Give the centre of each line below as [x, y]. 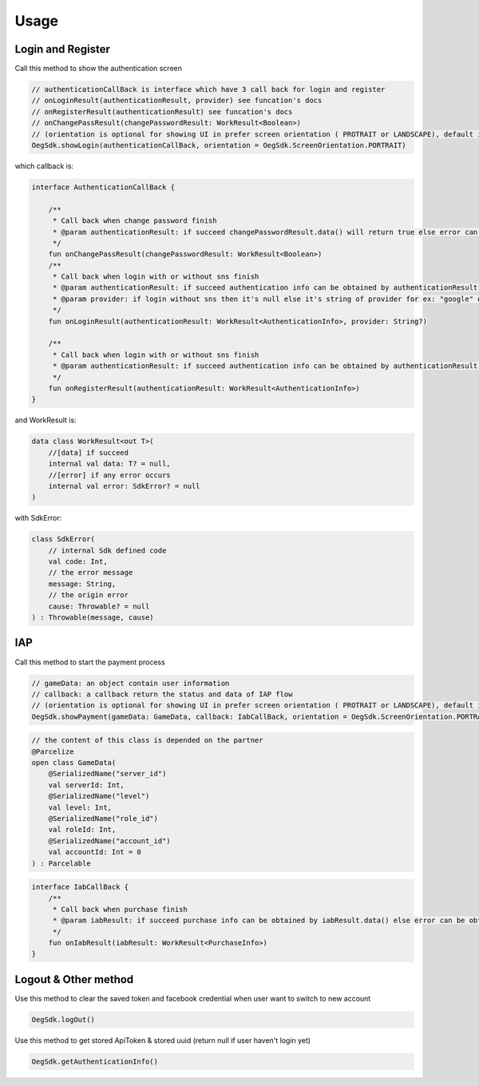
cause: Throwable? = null [99, 606]
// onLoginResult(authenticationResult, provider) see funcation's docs [177, 101]
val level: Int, [80, 807]
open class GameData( [74, 763]
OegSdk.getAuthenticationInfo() [95, 1061]
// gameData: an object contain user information [131, 683]
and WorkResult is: [46, 420]
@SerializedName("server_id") [107, 774]
